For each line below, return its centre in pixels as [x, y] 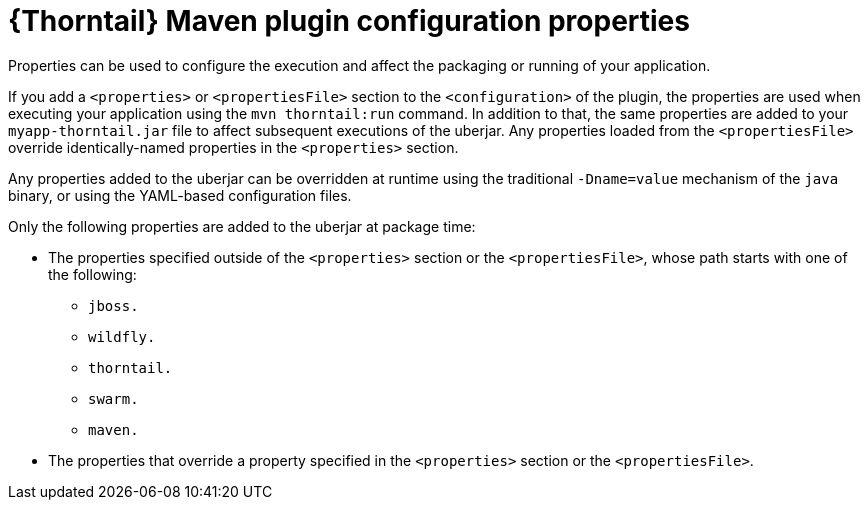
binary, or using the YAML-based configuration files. [180, 195]
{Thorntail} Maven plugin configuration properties [349, 21]
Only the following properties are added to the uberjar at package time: [242, 226]
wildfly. [122, 336]
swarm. [113, 398]
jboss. [113, 305]
